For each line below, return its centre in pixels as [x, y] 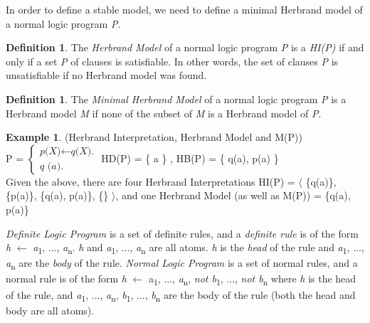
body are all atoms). [50, 310]
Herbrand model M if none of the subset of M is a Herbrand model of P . [164, 113]
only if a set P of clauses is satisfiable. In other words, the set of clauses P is [172, 61]
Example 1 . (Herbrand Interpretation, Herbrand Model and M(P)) [154, 137]
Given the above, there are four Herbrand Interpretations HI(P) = [150, 181]
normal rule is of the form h [66, 279]
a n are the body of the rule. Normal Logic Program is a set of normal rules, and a [182, 264]
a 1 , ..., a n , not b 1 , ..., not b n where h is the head [252, 280]
